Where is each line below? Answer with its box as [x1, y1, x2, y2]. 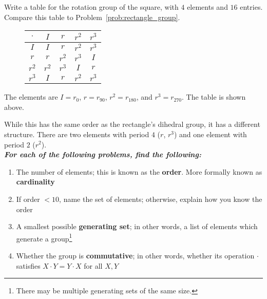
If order [16, 193, 40, 204]
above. [4, 101, 24, 112]
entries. [240, 2, 263, 12]
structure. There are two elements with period [4, 128, 149, 139]
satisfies [16, 260, 41, 271]
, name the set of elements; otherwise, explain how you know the [59, 193, 262, 204]
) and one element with [174, 128, 247, 139]
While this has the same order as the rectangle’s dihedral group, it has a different [4, 119, 260, 129]
